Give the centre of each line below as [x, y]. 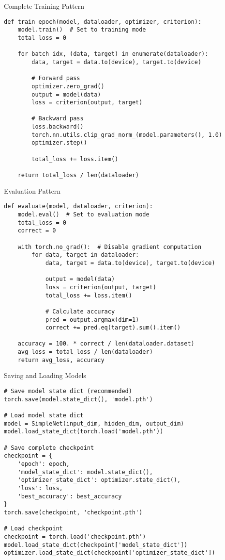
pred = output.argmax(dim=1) [92, 320]
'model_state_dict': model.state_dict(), [85, 472]
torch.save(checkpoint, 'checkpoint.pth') [73, 512]
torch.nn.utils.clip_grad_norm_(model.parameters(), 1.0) [127, 135]
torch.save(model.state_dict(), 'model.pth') [78, 399]
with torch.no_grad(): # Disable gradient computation [110, 247]
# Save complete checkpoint [49, 448]
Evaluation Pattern [32, 190]
